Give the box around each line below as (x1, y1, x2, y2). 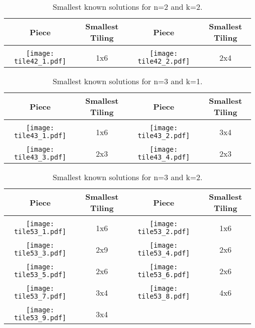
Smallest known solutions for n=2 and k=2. (52, 1, 203, 12)
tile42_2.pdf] (137, 57, 190, 65)
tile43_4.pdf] (137, 153, 190, 161)
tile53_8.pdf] (137, 292, 190, 300)
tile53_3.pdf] (14, 249, 67, 257)
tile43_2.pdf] (137, 132, 190, 140)
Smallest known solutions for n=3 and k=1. (52, 75, 203, 87)
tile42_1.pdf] (14, 57, 67, 65)
